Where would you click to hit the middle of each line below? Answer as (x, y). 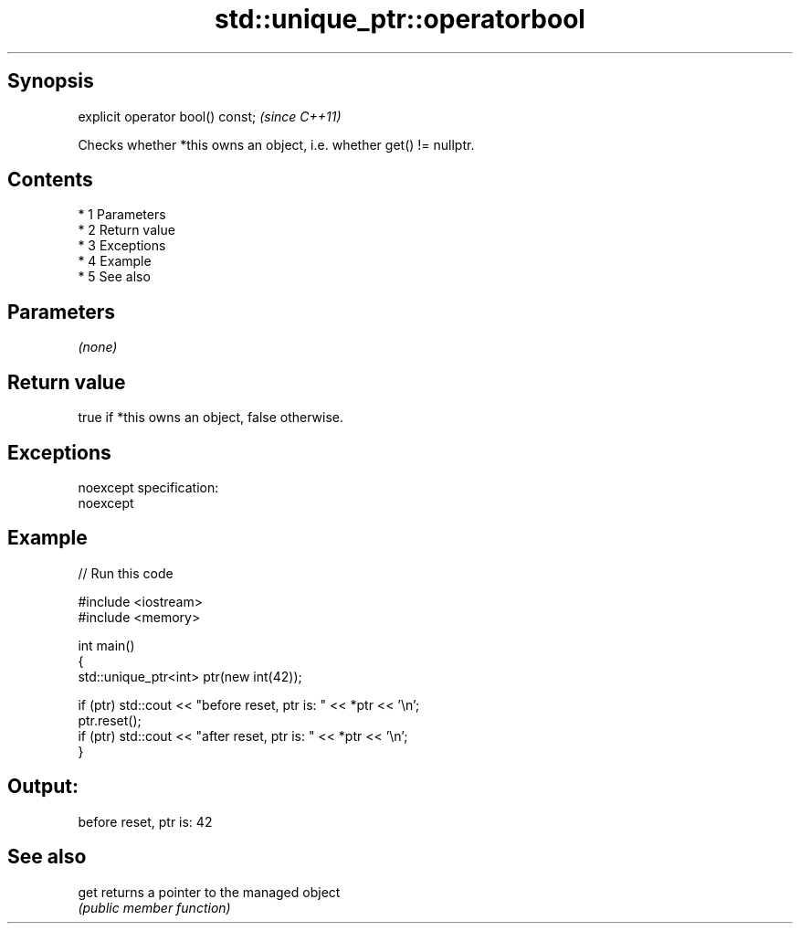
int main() (106, 645)
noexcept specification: (148, 487)
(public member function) (154, 907)
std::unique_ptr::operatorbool (400, 19)
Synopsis (51, 81)
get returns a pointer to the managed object (209, 892)
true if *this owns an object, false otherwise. (211, 418)
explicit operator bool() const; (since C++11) (210, 116)
